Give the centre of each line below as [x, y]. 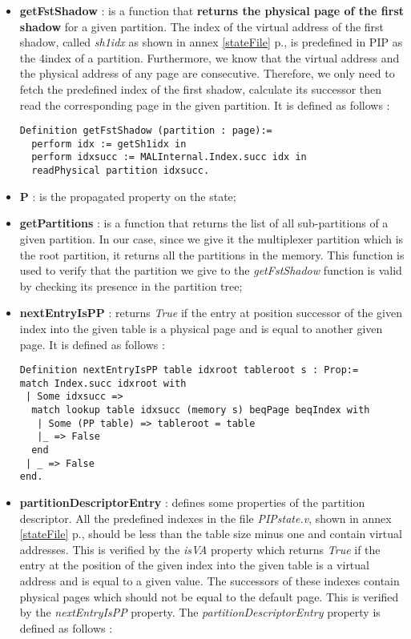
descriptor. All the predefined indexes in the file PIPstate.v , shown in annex [205, 518]
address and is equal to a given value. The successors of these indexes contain [210, 581]
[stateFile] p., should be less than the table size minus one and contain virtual [211, 534]
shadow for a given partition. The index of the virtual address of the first [202, 26]
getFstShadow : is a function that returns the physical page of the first [212, 10]
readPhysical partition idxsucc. [121, 171]
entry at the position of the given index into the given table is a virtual [194, 565]
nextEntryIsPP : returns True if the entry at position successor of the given [211, 313]
